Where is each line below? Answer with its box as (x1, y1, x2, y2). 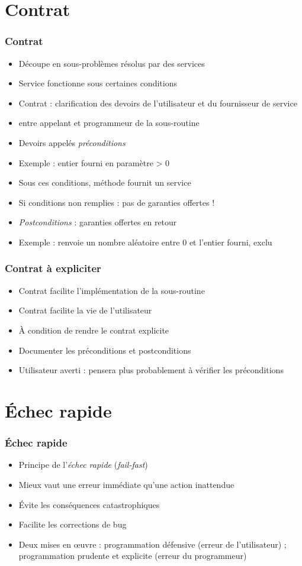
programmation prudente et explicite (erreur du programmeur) (18, 549, 247, 562)
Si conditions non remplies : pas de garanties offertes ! (18, 196, 215, 208)
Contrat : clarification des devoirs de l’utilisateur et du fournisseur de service (18, 96, 297, 109)
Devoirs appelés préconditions (18, 136, 126, 148)
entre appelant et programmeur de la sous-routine (18, 117, 200, 129)
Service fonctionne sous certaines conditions (18, 77, 177, 89)
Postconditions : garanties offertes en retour (18, 216, 177, 228)
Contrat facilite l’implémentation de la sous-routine (18, 284, 205, 296)
